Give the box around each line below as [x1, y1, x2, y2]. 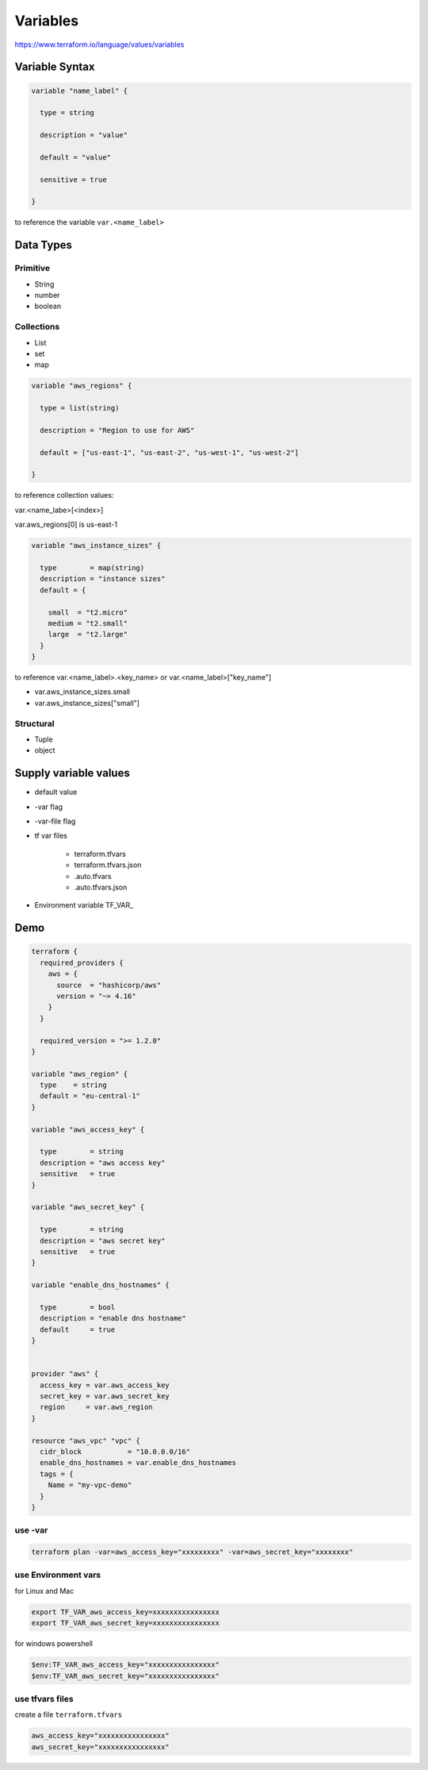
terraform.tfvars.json [74, 860, 142, 870]
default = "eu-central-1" [40, 1092, 140, 1101]
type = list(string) [40, 403, 120, 413]
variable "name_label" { [31, 86, 128, 95]
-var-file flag [34, 816, 76, 826]
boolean [34, 302, 62, 311]
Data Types [14, 238, 73, 252]
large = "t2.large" [48, 630, 128, 639]
